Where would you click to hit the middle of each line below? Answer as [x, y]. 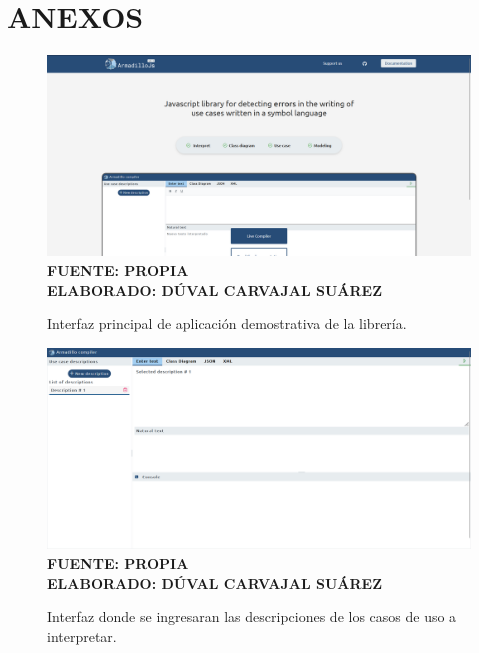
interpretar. [82, 635]
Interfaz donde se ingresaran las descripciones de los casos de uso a [252, 616]
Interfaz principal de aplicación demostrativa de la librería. [227, 323]
